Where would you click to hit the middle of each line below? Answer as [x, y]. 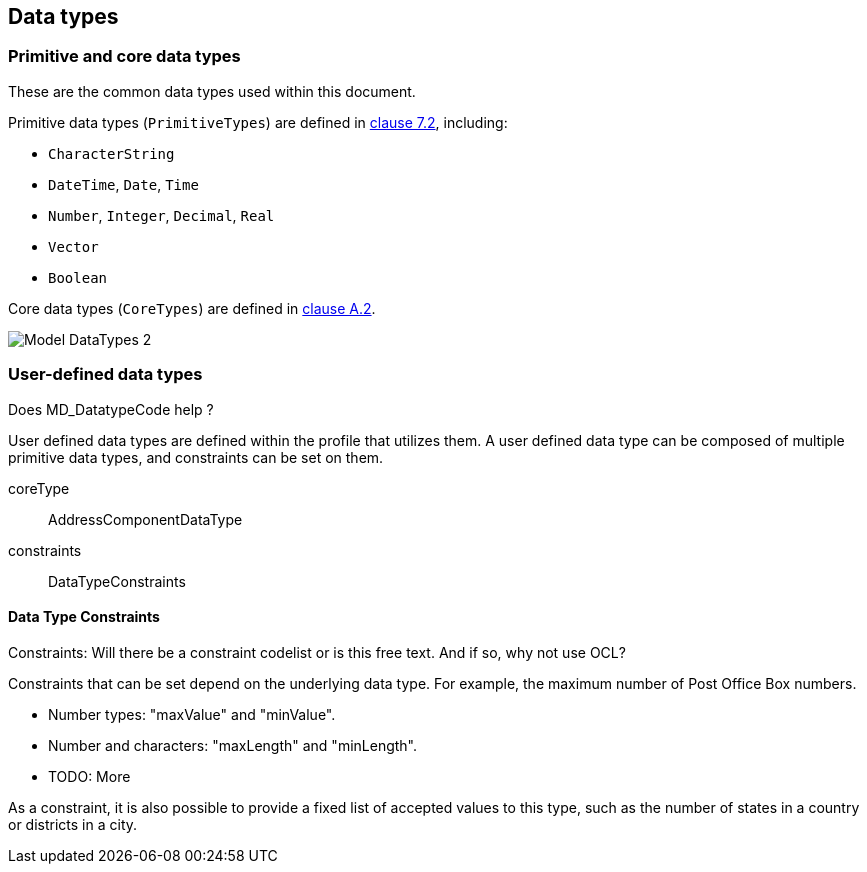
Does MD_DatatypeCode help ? [111, 409]
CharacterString [111, 153]
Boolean [78, 277]
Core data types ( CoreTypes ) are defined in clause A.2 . [192, 308]
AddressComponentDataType [145, 519]
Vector [73, 246]
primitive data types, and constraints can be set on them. [196, 457]
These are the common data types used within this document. [212, 91]
